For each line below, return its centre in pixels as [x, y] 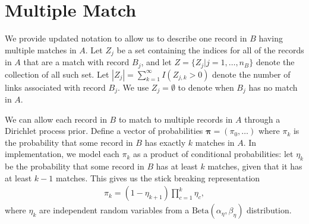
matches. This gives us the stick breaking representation [158, 177]
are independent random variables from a [114, 210]
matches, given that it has [255, 166]
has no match [273, 87]
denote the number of [251, 74]
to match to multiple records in [176, 119]
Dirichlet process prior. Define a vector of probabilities [104, 131]
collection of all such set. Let [57, 74]
